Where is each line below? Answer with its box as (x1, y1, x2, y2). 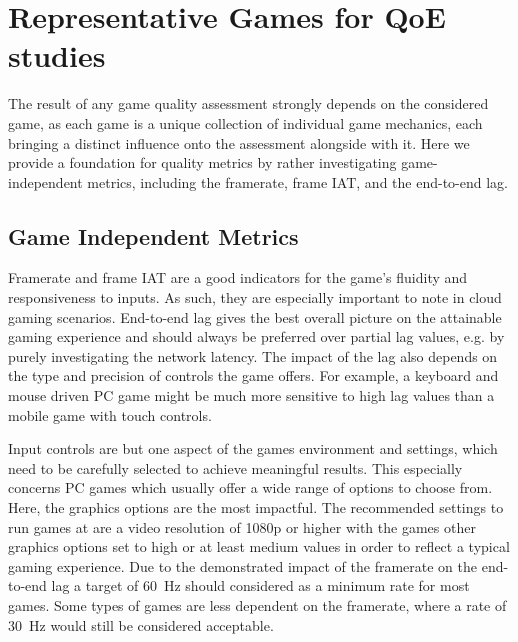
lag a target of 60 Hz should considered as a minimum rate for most (51, 575, 470, 596)
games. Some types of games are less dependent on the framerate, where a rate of (8, 594, 507, 615)
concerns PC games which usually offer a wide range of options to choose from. (8, 477, 493, 498)
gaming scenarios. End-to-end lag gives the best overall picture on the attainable (8, 306, 502, 327)
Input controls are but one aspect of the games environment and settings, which (8, 438, 498, 459)
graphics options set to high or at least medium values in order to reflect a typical (8, 536, 510, 557)
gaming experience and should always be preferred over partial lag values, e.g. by (8, 326, 505, 347)
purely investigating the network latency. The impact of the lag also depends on (8, 345, 498, 366)
